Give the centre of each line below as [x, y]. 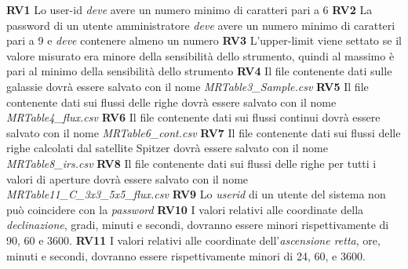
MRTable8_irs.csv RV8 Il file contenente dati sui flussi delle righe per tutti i [191, 163]
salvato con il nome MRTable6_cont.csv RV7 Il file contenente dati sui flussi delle [204, 132]
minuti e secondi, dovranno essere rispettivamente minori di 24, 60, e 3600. [186, 255]
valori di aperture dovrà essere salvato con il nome [127, 178]
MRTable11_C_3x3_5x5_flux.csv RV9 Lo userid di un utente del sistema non [196, 194]
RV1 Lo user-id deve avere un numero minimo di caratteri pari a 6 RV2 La [189, 9]
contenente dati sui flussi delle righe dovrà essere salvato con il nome [171, 102]
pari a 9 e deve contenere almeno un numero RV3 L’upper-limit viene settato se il [204, 40]
